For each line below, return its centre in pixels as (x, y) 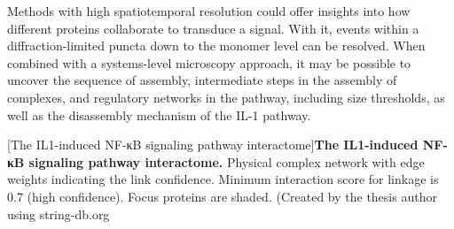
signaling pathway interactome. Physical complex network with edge (227, 161)
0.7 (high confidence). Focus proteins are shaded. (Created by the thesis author (222, 196)
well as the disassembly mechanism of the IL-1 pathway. (159, 114)
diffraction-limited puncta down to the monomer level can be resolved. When (216, 46)
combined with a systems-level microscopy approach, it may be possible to (209, 62)
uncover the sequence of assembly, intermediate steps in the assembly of (202, 80)
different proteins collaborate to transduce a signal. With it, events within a (213, 28)
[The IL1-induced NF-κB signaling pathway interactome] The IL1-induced (213, 145)
